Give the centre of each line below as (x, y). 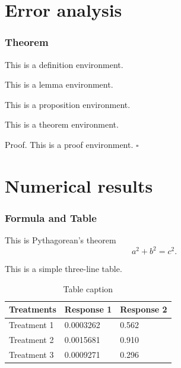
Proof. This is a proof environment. (69, 144)
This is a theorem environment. (62, 124)
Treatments (33, 309)
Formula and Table (51, 217)
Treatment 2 (31, 340)
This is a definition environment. (64, 64)
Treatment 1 (31, 325)
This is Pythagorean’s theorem (61, 240)
